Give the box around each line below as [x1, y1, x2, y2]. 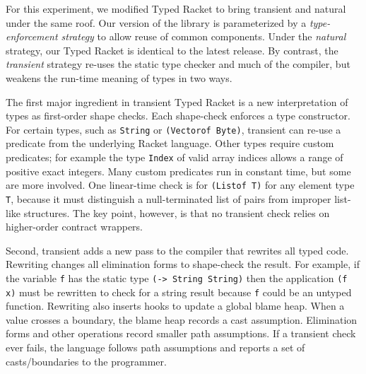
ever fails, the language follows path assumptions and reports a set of [6, 340, 305, 355]
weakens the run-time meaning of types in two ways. [6, 70, 232, 85]
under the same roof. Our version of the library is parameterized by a [6, 15, 307, 30]
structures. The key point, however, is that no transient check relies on [23, 205, 330, 220]
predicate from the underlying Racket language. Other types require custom [6, 136, 334, 151]
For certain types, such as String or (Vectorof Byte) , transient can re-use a [6, 122, 341, 136]
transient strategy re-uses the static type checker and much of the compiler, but [6, 57, 350, 71]
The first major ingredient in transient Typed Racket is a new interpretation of [6, 94, 348, 109]
